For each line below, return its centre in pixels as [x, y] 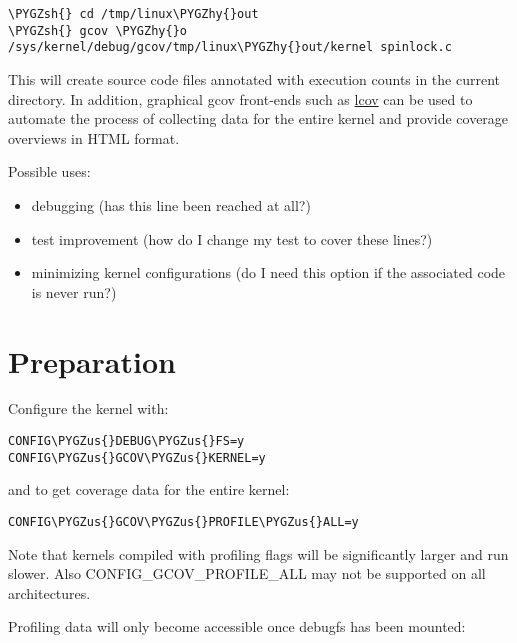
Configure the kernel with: [88, 408]
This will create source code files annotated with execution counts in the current [254, 78]
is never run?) [74, 291]
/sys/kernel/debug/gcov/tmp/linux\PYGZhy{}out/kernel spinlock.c [230, 47]
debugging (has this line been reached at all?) [171, 204]
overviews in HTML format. [94, 137]
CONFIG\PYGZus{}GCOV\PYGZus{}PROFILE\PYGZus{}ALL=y [183, 521]
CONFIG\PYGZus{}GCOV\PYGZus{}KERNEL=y [137, 457]
